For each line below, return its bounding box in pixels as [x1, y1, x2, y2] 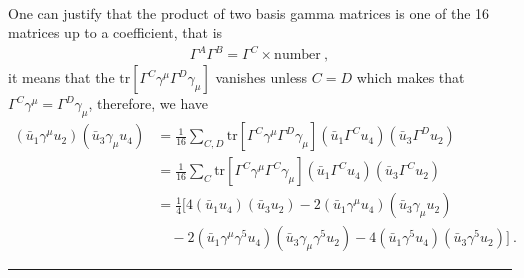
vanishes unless [215, 67, 308, 88]
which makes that [356, 67, 465, 88]
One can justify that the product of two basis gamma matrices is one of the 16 [8, 2, 490, 23]
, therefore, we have [88, 93, 208, 114]
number [274, 48, 321, 63]
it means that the [8, 67, 115, 88]
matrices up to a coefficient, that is [8, 22, 223, 43]
